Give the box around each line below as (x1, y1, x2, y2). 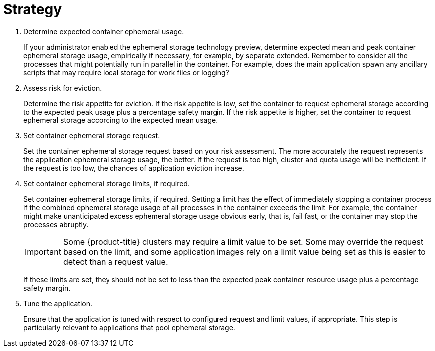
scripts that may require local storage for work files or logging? (23, 68, 229, 77)
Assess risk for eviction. (23, 83, 102, 92)
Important (25, 246, 61, 257)
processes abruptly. (23, 220, 89, 229)
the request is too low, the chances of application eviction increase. (23, 163, 244, 172)
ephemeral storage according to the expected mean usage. (23, 116, 218, 124)
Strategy (3, 1, 62, 18)
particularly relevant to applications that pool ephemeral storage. (23, 323, 235, 332)
